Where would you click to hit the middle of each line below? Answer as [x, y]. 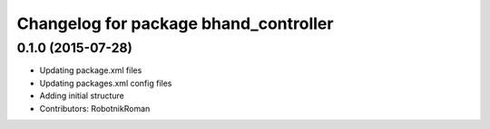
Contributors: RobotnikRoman [95, 108]
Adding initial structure [82, 96]
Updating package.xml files [91, 70]
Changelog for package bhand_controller [175, 23]
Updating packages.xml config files [106, 83]
